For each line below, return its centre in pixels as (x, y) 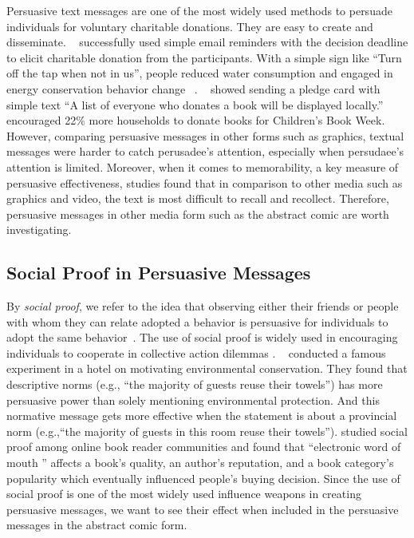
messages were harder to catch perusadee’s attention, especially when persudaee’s (205, 151)
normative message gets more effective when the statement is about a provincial (202, 415)
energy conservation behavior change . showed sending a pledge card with (193, 88)
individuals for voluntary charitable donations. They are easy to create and (190, 26)
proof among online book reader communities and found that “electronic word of (204, 447)
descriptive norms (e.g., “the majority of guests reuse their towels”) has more (195, 384)
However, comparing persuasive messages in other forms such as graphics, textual (205, 135)
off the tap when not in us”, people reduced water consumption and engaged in (200, 73)
